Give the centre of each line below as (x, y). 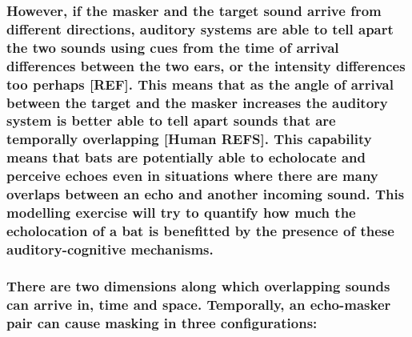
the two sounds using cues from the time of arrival (173, 47)
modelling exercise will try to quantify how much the (181, 213)
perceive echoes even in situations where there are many (192, 176)
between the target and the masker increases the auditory (197, 102)
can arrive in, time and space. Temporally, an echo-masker (199, 304)
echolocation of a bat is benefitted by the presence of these (200, 230)
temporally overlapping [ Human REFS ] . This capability (189, 139)
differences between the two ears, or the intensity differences (206, 65)
